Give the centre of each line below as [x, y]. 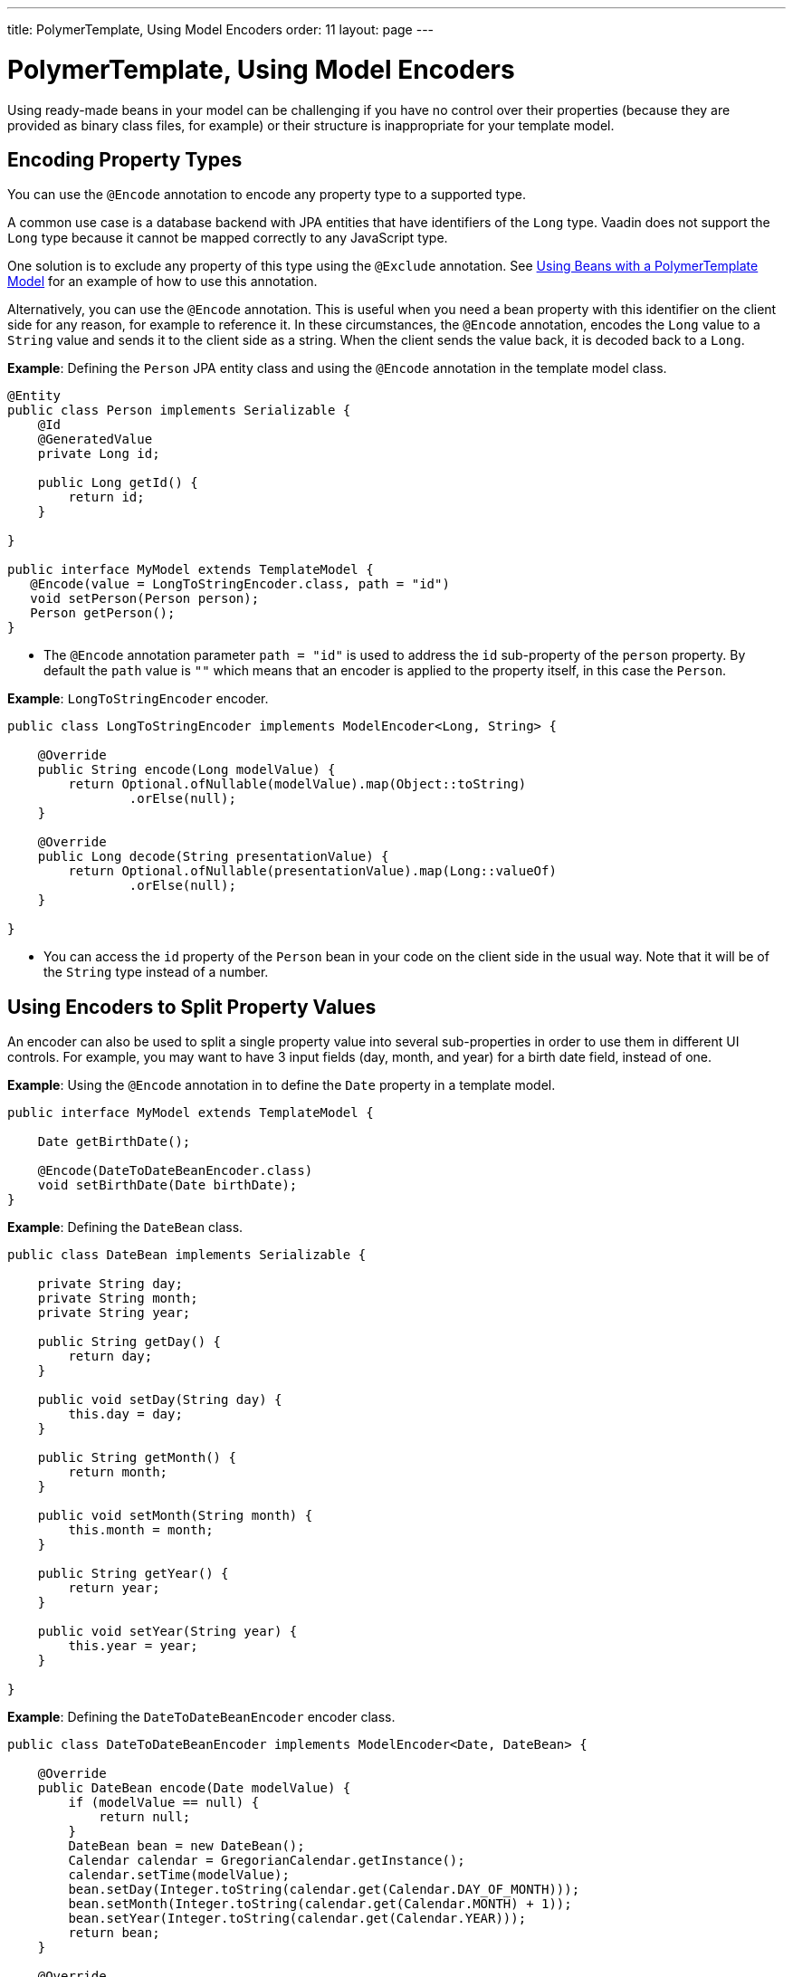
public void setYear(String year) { [167, 1632]
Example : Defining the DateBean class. [125, 1227]
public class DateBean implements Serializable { [187, 1255]
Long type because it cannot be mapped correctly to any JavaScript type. [228, 238]
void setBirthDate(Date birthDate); [167, 1185]
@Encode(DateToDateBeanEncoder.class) [175, 1171]
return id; [106, 497]
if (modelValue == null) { [164, 1803]
